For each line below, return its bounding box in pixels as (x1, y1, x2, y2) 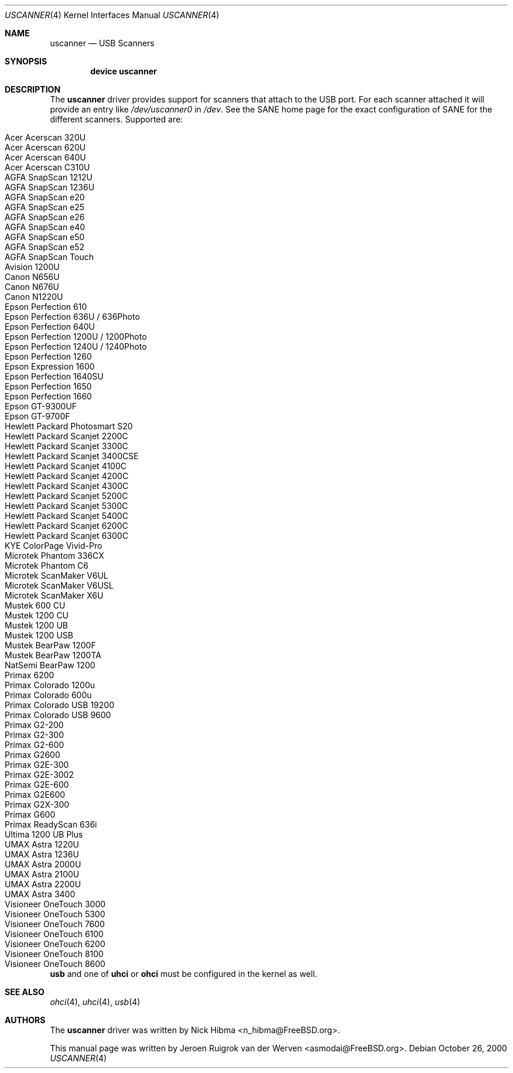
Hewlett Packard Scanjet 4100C (5, 461, 126, 471)
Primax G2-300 (5, 730, 64, 740)
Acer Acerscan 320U (5, 132, 86, 142)
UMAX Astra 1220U (5, 839, 79, 849)
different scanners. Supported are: (50, 114, 183, 124)
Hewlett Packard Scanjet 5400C (5, 511, 128, 521)
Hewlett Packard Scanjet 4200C (5, 471, 129, 481)
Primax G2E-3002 (5, 770, 74, 780)
